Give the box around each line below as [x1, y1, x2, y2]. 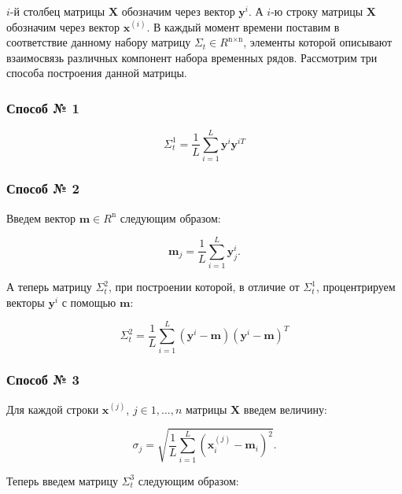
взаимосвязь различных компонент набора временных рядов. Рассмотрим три [6, 49, 378, 65]
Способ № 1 [6, 98, 80, 117]
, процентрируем [315, 278, 396, 295]
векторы [6, 293, 45, 310]
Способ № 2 [6, 179, 80, 198]
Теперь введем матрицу [6, 472, 118, 488]
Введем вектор [6, 209, 76, 226]
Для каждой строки [6, 400, 99, 417]
